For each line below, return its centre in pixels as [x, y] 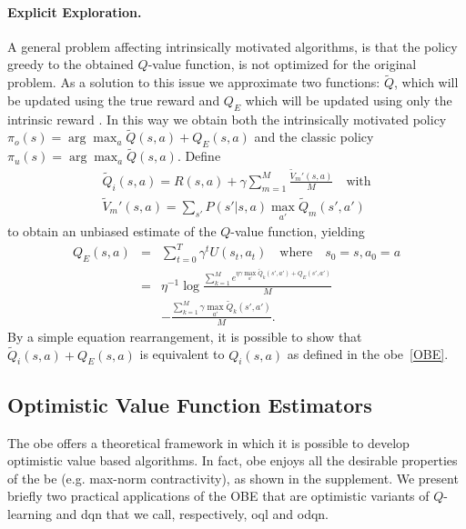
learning [30, 514]
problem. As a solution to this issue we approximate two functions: [194, 82]
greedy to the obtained [71, 64]
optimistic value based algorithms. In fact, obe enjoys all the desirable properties [233, 460]
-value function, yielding [298, 231]
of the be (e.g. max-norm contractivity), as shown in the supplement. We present [233, 478]
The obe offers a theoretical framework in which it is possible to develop [208, 442]
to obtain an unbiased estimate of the [112, 231]
